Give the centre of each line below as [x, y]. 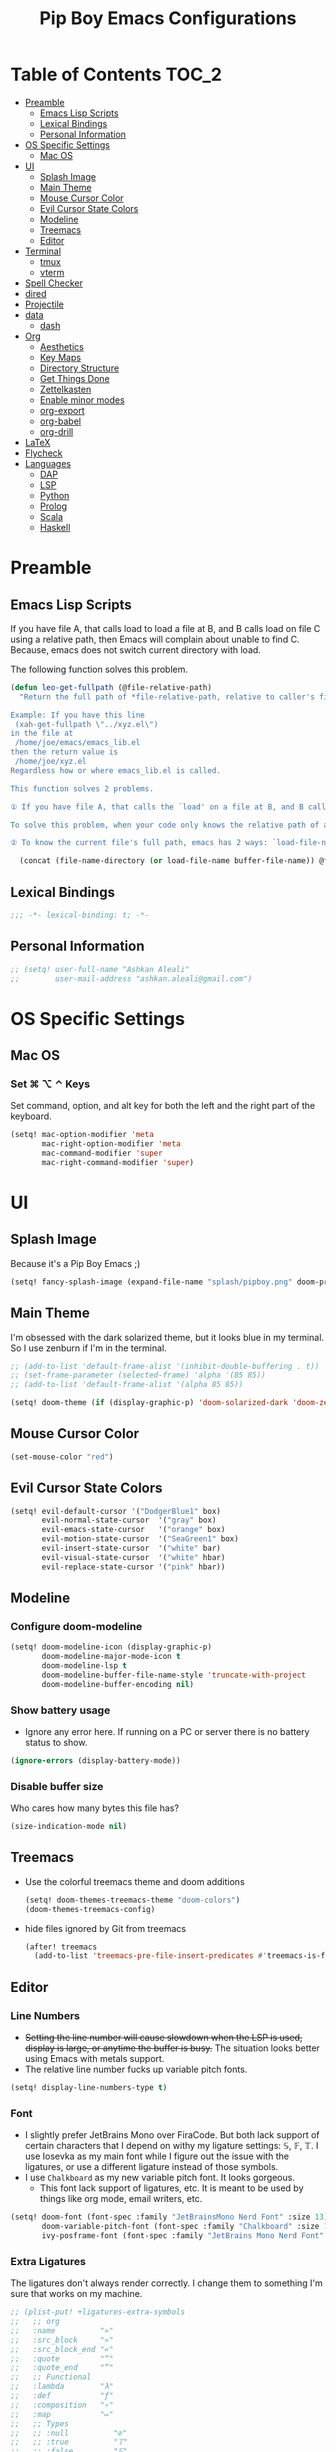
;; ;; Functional [51, 2377]
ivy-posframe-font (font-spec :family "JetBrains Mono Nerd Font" [183, 2235]
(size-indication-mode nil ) [69, 1827]
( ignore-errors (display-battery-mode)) [96, 1760]
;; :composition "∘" [62, 2405]
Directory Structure [79, 368]
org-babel [60, 421]
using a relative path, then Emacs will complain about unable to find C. [155, 639]
